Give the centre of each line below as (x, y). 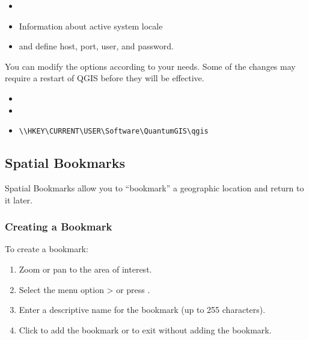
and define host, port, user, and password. (96, 46)
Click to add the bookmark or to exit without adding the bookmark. (145, 329)
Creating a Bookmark (59, 227)
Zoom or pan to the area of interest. (85, 269)
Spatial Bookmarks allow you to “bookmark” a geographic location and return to (154, 188)
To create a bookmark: (47, 249)
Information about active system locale (91, 26)
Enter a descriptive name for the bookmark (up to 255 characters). (142, 310)
